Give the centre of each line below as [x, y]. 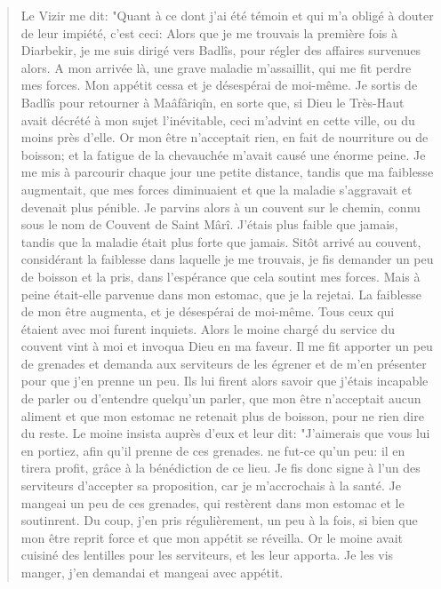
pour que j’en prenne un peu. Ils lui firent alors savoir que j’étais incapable [225, 381]
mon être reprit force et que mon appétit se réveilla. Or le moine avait [212, 537]
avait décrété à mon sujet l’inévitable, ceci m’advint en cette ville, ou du [218, 119]
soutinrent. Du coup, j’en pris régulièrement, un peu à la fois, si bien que [219, 520]
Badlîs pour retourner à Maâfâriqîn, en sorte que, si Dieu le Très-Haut [212, 102]
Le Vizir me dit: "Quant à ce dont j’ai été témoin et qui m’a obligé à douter [227, 15]
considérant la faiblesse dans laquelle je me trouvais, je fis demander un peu [227, 259]
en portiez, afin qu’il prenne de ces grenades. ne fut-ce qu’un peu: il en [213, 450]
